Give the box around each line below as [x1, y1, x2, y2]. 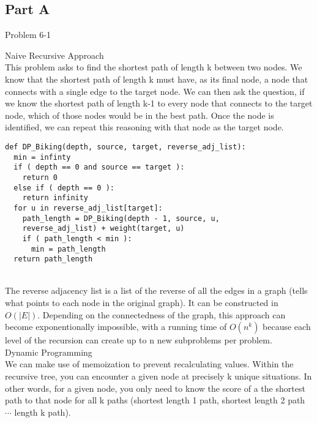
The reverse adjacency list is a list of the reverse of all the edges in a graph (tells [5, 284, 308, 297]
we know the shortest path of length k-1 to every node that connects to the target [5, 97, 313, 110]
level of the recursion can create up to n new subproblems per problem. [5, 334, 272, 346]
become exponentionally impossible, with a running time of [5, 320, 227, 333]
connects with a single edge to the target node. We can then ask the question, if [5, 84, 305, 97]
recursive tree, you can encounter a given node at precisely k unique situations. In [5, 369, 312, 382]
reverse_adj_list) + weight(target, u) [22, 224, 185, 233]
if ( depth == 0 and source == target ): [13, 163, 185, 172]
